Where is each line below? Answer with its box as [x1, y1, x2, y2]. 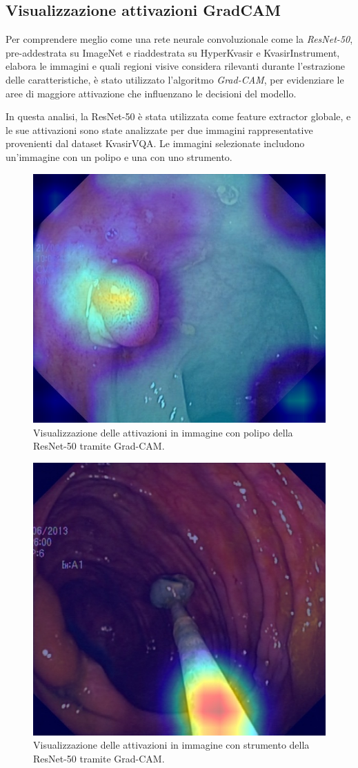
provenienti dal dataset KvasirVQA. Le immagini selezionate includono [6, 136, 305, 151]
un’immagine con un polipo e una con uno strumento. [6, 149, 232, 164]
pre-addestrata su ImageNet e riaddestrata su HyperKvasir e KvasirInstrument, [6, 45, 340, 59]
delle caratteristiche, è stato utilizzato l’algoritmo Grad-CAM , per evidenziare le [6, 72, 344, 86]
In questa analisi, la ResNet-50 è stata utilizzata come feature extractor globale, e [6, 109, 351, 124]
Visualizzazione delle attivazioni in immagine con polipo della [33, 425, 293, 439]
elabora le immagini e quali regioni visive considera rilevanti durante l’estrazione [6, 59, 346, 73]
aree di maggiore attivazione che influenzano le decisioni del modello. [6, 86, 297, 100]
